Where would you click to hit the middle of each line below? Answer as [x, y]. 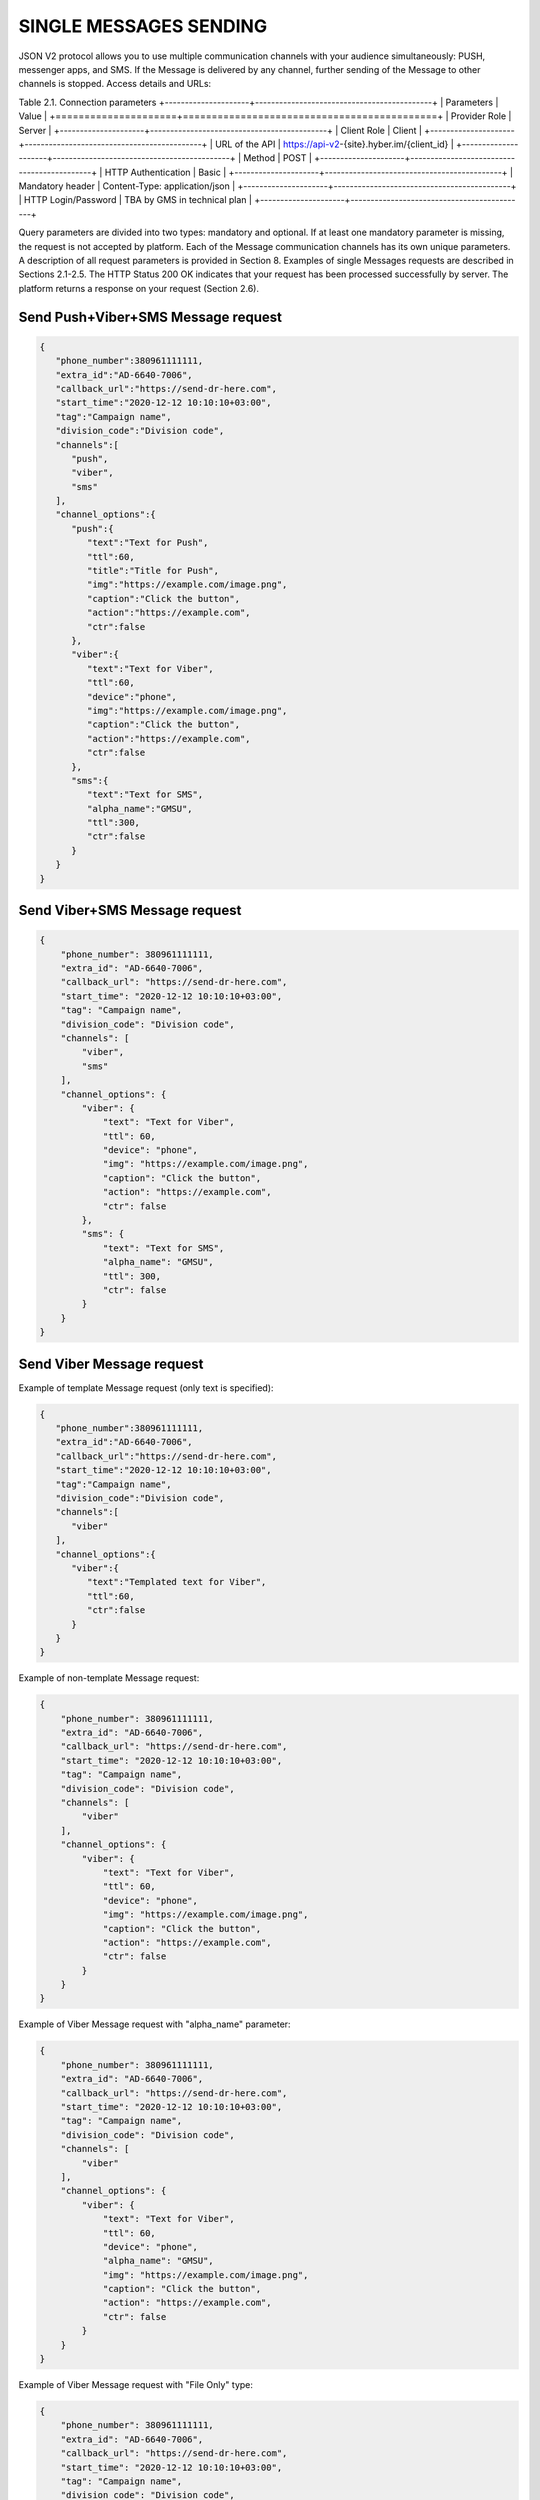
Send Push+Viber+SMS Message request [150, 316]
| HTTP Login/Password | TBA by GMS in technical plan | [135, 200]
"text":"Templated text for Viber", [176, 1582]
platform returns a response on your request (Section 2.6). [139, 288]
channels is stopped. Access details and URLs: [115, 84]
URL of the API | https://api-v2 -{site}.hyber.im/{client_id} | [334, 144]
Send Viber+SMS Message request [130, 910]
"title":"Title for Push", [153, 571]
